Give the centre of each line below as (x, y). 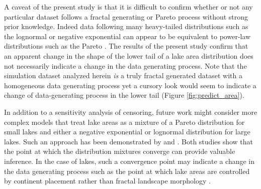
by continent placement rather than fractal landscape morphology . (107, 181)
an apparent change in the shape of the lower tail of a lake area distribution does (129, 55)
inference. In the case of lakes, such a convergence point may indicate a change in (129, 161)
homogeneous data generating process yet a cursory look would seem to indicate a (130, 85)
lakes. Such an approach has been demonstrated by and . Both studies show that (129, 141)
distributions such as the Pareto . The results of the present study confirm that (126, 46)
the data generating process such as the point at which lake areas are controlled (127, 171)
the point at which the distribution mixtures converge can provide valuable (120, 151)
